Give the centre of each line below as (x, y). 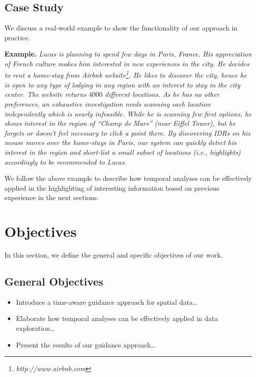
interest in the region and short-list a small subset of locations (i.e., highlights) (123, 152)
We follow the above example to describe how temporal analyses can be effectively (128, 178)
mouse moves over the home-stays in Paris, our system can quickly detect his (121, 142)
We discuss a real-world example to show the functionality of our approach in (121, 28)
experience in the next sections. (52, 197)
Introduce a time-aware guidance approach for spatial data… (107, 302)
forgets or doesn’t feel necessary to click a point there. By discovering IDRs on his (128, 132)
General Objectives (54, 281)
